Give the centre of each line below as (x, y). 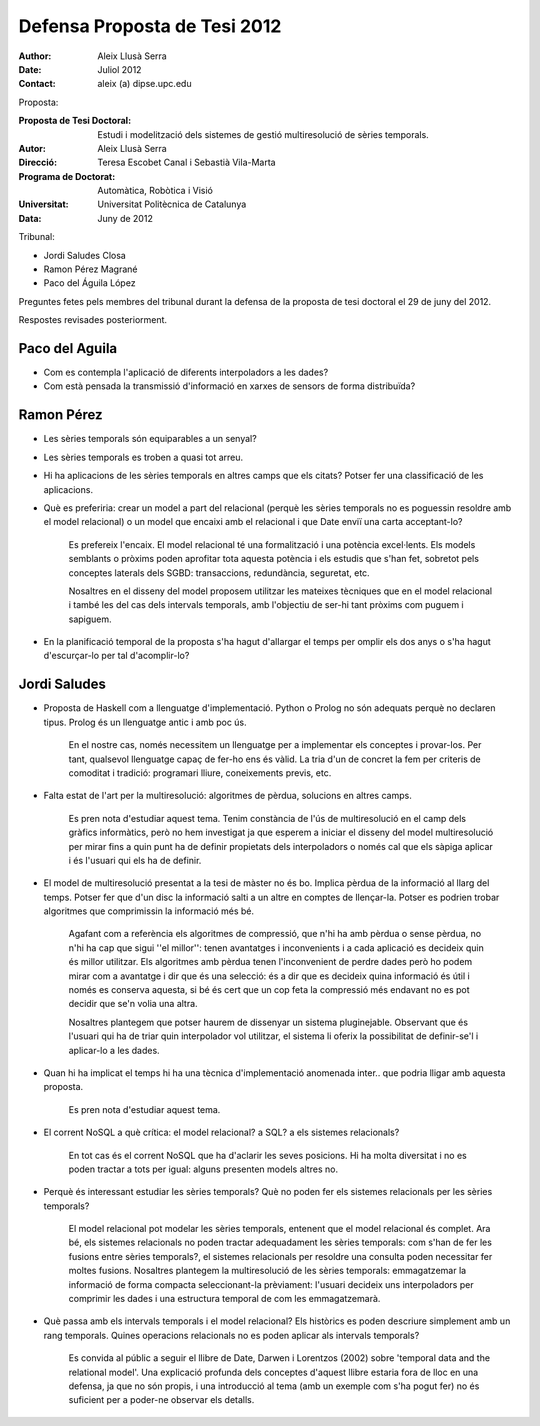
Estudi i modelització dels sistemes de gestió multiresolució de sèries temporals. (263, 134)
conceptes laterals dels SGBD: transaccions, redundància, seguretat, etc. (219, 572)
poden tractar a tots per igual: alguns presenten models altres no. (203, 1169)
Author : (35, 56)
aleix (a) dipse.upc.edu (144, 84)
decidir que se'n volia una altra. (133, 1004)
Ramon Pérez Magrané (91, 269)
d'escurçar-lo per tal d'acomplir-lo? (116, 656)
